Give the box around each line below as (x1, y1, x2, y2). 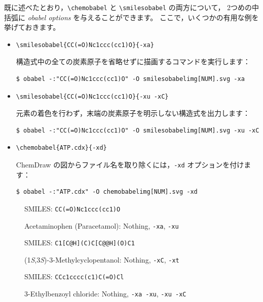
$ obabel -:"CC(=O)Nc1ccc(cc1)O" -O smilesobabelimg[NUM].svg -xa (16, 75, 245, 83)
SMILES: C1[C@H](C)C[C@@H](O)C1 (24, 237, 135, 248)
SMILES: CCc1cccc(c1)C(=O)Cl (24, 271, 124, 282)
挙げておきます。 (4, 22, 60, 32)
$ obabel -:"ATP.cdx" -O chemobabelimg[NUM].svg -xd (16, 188, 198, 196)
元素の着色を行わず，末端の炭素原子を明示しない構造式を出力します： (16, 108, 250, 118)
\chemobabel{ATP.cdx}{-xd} (16, 144, 107, 152)
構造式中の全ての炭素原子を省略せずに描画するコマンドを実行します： (16, 56, 250, 67)
